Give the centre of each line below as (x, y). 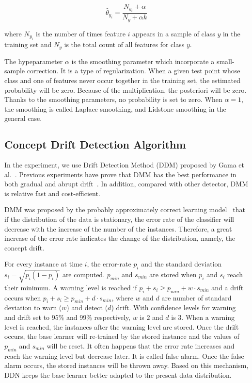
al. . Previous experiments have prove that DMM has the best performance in (120, 174)
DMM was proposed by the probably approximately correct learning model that (125, 209)
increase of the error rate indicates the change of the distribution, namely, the (120, 238)
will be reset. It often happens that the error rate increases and (141, 345)
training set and (28, 44)
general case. (23, 118)
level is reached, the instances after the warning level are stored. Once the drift (122, 326)
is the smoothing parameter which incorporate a (143, 61)
